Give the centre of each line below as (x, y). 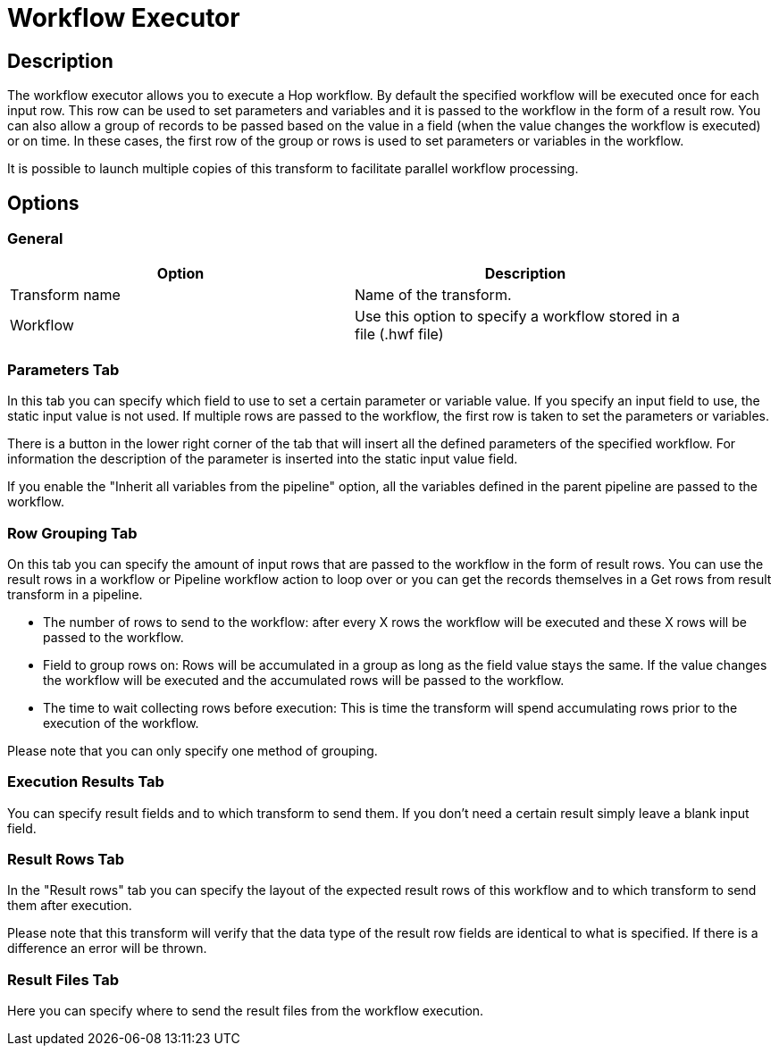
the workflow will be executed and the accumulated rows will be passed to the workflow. (304, 680)
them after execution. (70, 906)
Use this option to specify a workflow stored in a (517, 317)
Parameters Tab (63, 369)
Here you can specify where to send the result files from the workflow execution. (246, 1011)
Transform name (65, 295)
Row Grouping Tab (72, 533)
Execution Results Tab (86, 782)
